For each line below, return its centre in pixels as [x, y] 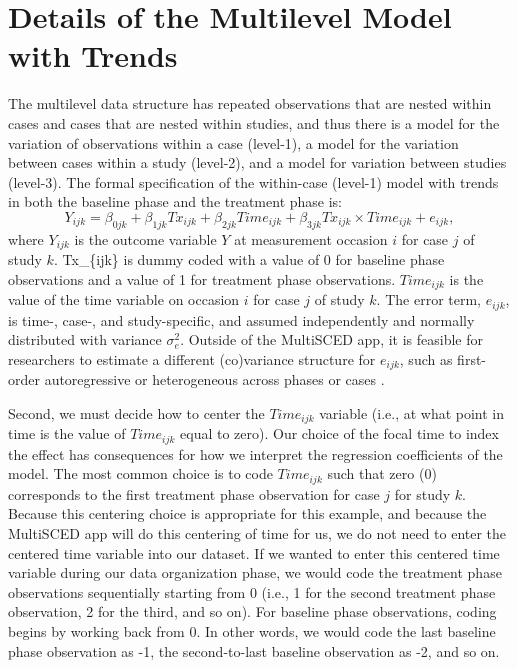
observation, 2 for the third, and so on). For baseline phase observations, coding [252, 611]
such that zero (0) [382, 473]
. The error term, [428, 299]
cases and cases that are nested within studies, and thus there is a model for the [254, 122]
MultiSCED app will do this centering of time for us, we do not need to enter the [257, 533]
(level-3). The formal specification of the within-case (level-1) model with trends [253, 181]
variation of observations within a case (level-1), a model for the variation [233, 142]
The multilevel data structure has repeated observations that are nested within [250, 103]
